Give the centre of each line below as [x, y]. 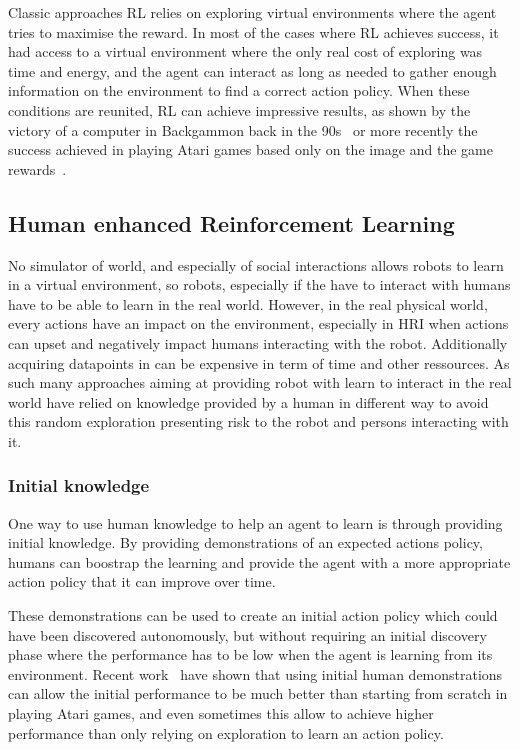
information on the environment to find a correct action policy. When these [239, 90]
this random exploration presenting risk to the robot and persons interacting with [258, 421]
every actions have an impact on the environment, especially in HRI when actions [258, 323]
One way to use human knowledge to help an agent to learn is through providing [255, 522]
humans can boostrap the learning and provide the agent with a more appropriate [259, 561]
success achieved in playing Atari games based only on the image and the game [250, 149]
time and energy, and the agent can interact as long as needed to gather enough [252, 70]
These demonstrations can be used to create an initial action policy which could [253, 615]
